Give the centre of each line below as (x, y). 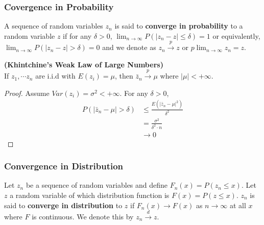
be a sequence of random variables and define (97, 185)
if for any (77, 35)
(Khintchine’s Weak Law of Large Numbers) (84, 64)
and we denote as (129, 47)
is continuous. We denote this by (83, 216)
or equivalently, (236, 35)
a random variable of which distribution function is (90, 195)
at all (238, 205)
